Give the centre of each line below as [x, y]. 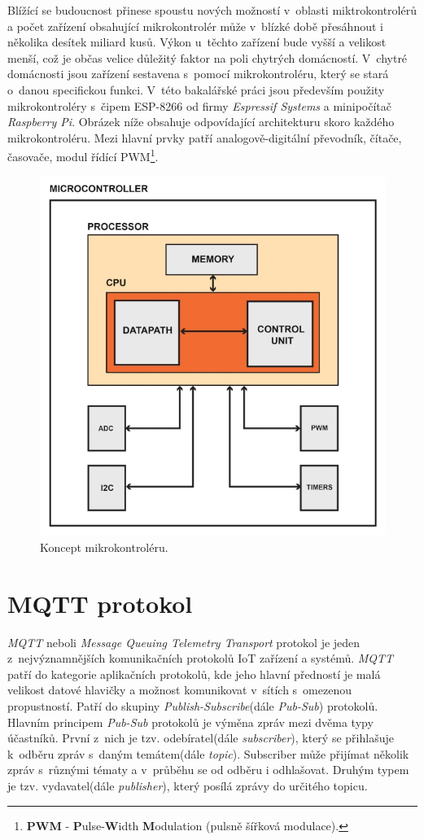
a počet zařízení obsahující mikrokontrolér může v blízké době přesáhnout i [195, 26]
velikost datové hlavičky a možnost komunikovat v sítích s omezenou [179, 690]
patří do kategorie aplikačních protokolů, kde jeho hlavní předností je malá [194, 674]
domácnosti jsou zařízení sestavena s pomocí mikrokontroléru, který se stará [198, 74]
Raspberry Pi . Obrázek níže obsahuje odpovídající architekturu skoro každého [201, 122]
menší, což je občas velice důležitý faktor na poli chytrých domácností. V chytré [208, 57]
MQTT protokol [100, 603]
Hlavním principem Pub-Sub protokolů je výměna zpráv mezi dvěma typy [190, 722]
